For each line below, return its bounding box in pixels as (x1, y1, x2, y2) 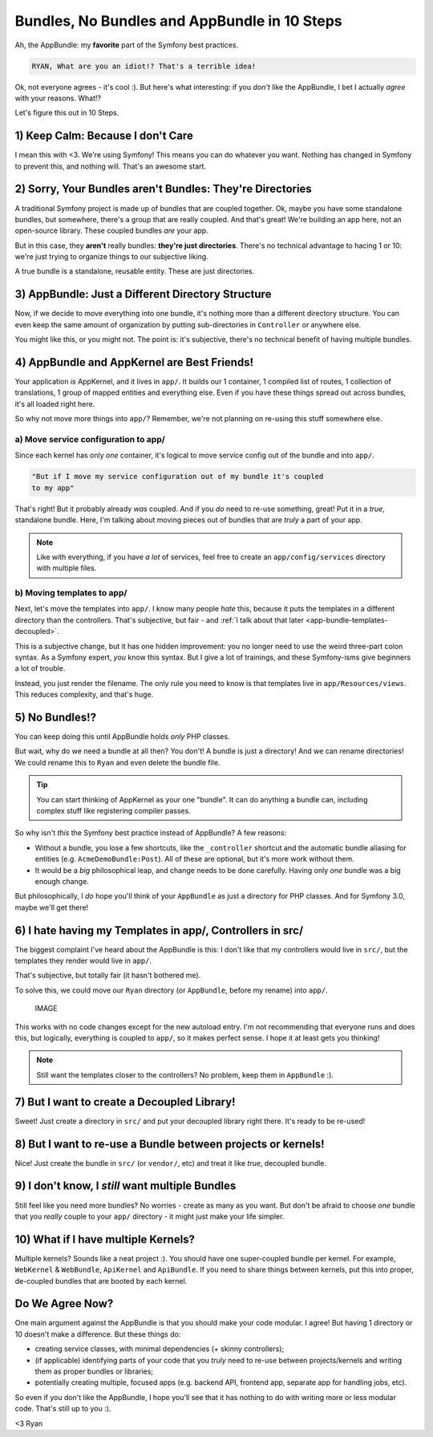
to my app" (31, 483, 75, 493)
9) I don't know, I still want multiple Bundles (14, 1179, 237, 1193)
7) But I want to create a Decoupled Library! (14, 1095, 236, 1109)
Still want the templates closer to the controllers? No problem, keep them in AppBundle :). (36, 1070, 334, 1079)
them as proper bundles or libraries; (34, 1366, 154, 1376)
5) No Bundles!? (14, 710, 96, 724)
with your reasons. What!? (14, 93, 102, 103)
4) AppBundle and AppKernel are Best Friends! (14, 355, 254, 369)
